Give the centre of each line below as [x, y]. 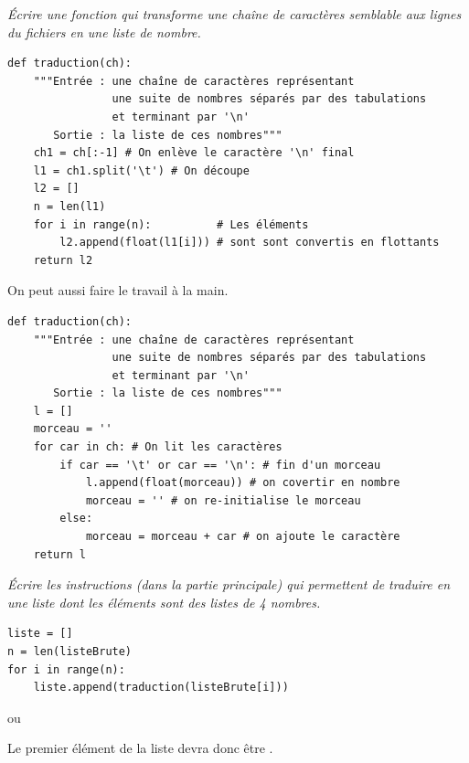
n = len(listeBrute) [70, 652]
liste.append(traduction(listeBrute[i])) [161, 688]
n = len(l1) [69, 206]
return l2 [63, 260]
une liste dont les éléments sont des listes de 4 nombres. [164, 602]
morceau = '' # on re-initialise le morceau [223, 500]
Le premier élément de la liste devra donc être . [140, 748]
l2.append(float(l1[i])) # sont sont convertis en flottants [250, 243]
